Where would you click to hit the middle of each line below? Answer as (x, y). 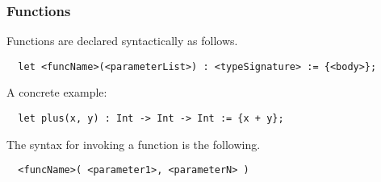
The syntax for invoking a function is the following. (134, 144)
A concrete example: (57, 92)
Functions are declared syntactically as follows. (122, 41)
